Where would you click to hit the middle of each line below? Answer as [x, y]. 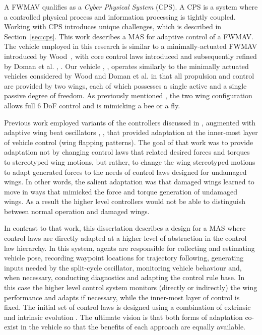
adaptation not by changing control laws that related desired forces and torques [127, 152]
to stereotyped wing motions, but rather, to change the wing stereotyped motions [130, 161]
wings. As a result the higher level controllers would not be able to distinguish [125, 201]
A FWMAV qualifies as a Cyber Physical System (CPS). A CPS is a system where [131, 7]
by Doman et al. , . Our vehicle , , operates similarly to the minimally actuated [126, 66]
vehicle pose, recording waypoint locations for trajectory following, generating [124, 258]
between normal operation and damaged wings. [77, 211]
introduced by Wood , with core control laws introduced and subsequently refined [130, 56]
